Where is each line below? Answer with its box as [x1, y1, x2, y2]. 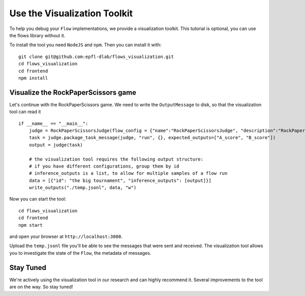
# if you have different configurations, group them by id [28, 163, 179, 169]
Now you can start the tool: [9, 196, 67, 202]
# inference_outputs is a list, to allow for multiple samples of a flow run [28, 171, 228, 176]
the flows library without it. [9, 32, 66, 38]
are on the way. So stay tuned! [9, 284, 73, 290]
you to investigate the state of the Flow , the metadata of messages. [9, 250, 151, 256]
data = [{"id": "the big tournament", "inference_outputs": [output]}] [28, 177, 211, 183]
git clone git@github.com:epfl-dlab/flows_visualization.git [18, 53, 174, 60]
